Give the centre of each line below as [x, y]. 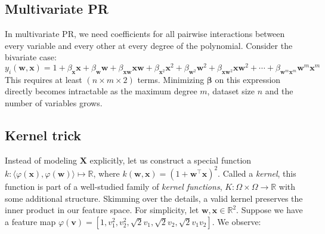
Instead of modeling [41, 160]
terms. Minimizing [171, 79]
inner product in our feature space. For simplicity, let [102, 210]
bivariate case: [31, 57]
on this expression [248, 79]
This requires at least [44, 79]
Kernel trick [43, 135]
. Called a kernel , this [257, 173]
